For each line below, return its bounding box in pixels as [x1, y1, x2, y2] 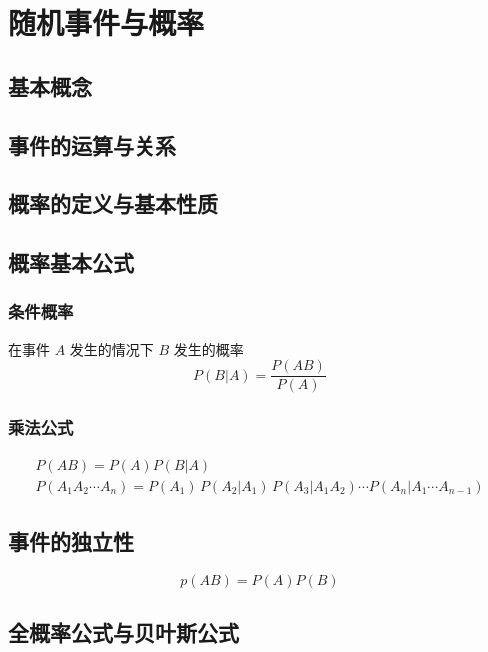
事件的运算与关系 [8, 129, 176, 160]
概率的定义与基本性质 [8, 188, 218, 219]
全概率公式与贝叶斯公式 [8, 617, 239, 648]
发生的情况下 [69, 338, 154, 359]
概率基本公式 [8, 247, 134, 278]
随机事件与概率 [8, 2, 205, 43]
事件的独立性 [8, 526, 134, 557]
